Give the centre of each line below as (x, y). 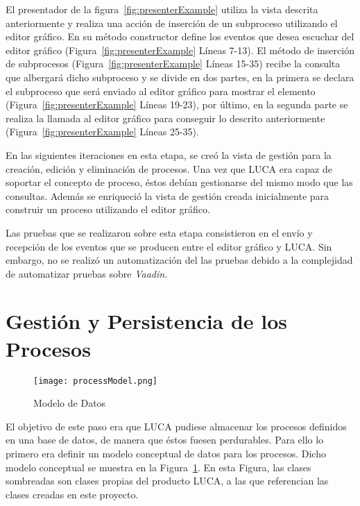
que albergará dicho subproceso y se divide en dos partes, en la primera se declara (180, 77)
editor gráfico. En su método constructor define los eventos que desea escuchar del (180, 36)
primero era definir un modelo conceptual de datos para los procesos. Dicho (166, 454)
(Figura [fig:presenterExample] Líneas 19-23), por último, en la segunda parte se (177, 104)
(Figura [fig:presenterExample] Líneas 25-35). (102, 132)
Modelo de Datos (70, 403)
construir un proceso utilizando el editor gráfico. (108, 209)
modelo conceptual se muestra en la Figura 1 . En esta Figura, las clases (158, 467)
